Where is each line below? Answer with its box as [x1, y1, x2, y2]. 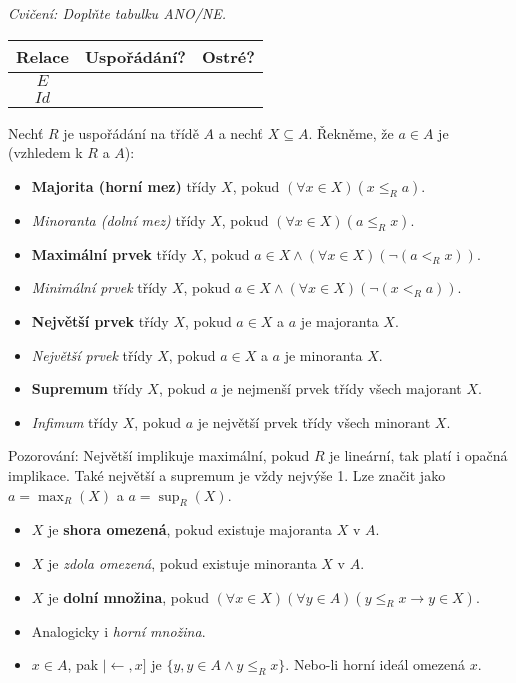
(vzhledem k [8, 142, 83, 163]
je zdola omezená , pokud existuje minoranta [48, 552, 317, 573]
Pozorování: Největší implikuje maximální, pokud [8, 445, 310, 466]
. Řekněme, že [308, 122, 394, 143]
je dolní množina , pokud [48, 586, 209, 607]
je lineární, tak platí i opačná [329, 445, 508, 466]
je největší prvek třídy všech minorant [197, 411, 431, 432]
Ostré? [201, 44, 255, 68]
